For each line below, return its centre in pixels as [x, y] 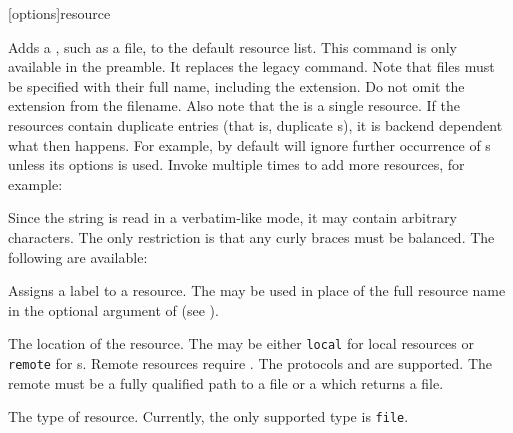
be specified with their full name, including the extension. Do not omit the [236, 85]
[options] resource [59, 13]
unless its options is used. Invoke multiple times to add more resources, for [236, 164]
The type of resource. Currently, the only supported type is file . [208, 416]
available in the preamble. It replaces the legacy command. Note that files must [251, 66]
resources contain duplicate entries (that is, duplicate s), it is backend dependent [255, 124]
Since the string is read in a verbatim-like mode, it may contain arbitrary [232, 217]
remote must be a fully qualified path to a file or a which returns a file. [226, 382]
